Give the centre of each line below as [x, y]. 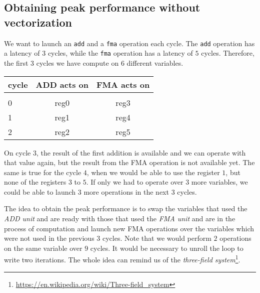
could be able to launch [40, 191]
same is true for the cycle [43, 172]
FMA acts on [123, 84]
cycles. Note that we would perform [157, 238]
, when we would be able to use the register [153, 172]
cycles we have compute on [77, 62]
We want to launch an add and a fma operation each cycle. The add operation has [129, 43]
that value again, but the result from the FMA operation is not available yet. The [129, 162]
